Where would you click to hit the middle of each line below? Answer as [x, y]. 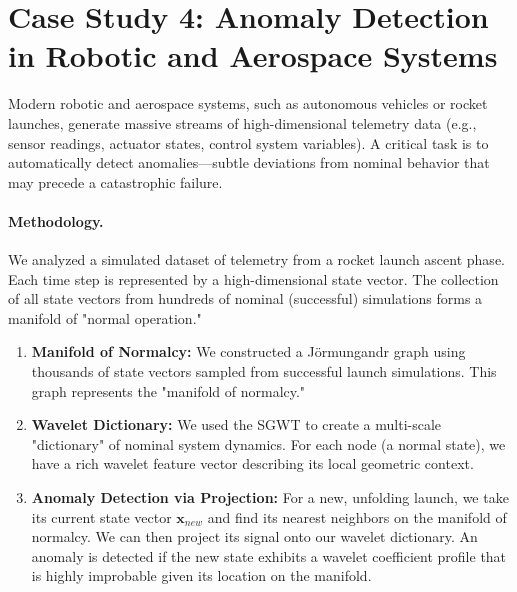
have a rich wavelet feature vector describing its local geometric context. [252, 463]
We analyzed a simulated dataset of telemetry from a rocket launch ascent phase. [256, 259]
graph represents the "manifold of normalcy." [168, 390]
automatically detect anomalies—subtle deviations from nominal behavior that [249, 162]
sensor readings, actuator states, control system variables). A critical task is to [248, 142]
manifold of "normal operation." [105, 317]
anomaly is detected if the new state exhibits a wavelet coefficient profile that [269, 555]
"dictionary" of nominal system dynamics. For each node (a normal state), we [268, 443]
